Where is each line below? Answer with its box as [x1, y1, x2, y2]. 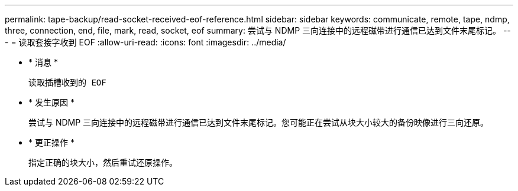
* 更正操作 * [28, 137, 75, 147]
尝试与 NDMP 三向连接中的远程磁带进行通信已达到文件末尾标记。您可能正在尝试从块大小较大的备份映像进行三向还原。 [28, 117, 489, 127]
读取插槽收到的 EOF [28, 78, 106, 87]
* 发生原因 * [28, 97, 75, 107]
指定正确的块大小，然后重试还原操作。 [28, 157, 177, 167]
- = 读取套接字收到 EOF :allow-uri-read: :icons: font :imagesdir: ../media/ [5, 37, 286, 47]
